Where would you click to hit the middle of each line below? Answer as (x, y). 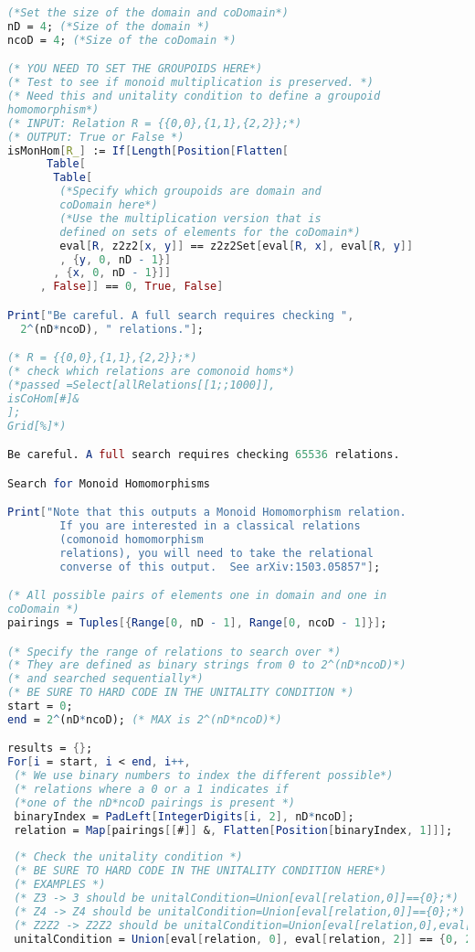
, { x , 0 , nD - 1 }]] (112, 273)
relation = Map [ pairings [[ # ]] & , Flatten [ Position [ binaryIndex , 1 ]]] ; (233, 830)
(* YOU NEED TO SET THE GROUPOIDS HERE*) (135, 69)
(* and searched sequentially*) (106, 679)
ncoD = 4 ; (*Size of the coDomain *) (122, 40)
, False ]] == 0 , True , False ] (132, 287)
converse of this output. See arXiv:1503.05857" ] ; (220, 567)
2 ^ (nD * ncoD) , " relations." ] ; (112, 329)
